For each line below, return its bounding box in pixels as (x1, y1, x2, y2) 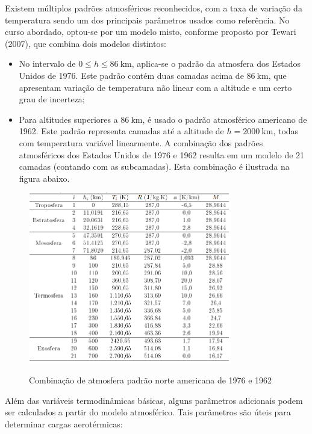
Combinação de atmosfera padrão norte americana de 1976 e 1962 (29, 374, 272, 386)
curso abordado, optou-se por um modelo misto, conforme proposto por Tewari (5, 25, 296, 38)
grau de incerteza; (19, 93, 85, 105)
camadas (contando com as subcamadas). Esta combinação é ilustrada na (19, 160, 290, 173)
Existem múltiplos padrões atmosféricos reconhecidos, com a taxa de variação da (5, 2, 302, 14)
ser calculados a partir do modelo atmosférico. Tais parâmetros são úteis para (5, 406, 291, 418)
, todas (273, 125, 299, 137)
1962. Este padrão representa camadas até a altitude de (19, 125, 224, 137)
